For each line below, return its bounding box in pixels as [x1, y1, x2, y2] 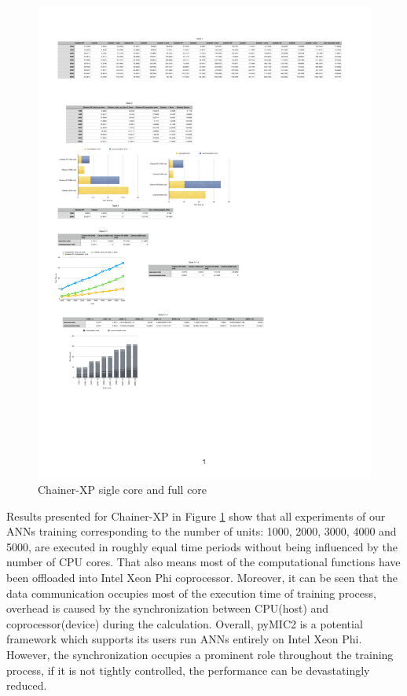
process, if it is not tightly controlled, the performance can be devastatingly [6, 661, 370, 678]
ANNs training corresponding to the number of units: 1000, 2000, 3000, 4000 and [6, 523, 397, 539]
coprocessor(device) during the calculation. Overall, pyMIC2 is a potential [6, 615, 363, 632]
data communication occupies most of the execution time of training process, [6, 584, 376, 601]
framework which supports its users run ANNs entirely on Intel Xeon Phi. [6, 631, 362, 647]
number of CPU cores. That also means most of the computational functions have [6, 554, 401, 570]
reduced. [6, 677, 47, 694]
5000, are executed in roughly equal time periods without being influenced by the [6, 538, 398, 554]
